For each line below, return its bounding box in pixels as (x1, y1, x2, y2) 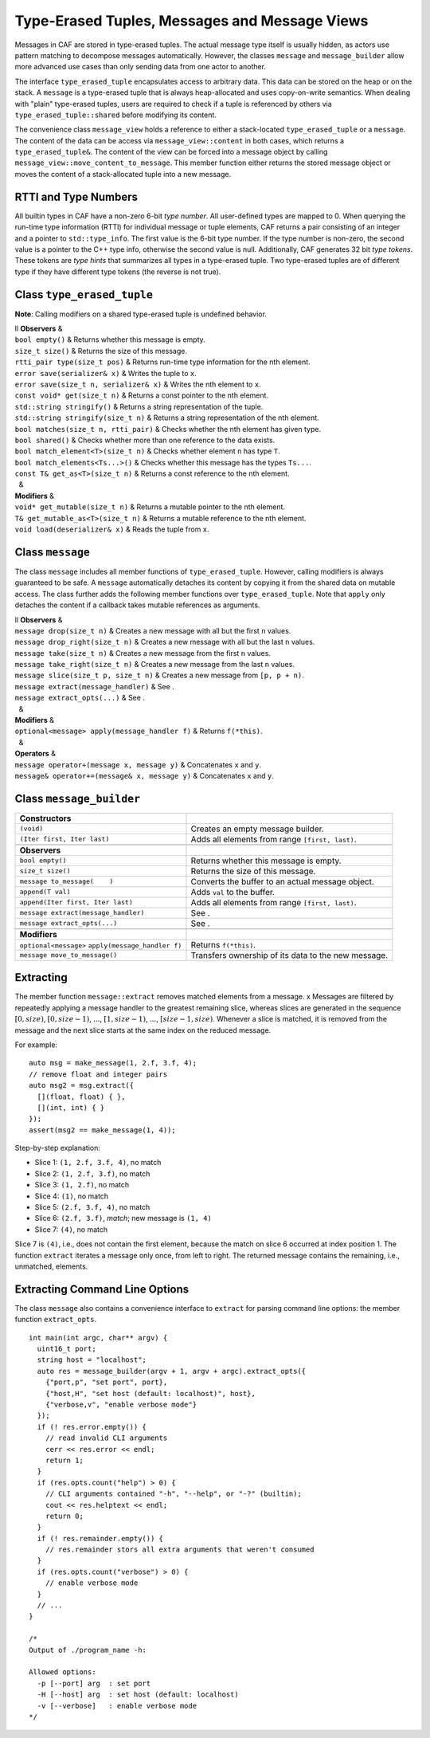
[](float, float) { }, (37, 1092, 126, 1101)
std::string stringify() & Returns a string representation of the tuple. (14, 402, 264, 411)
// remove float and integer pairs (29, 1069, 168, 1079)
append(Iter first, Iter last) (19, 898, 133, 907)
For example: (14, 1040, 58, 1049)
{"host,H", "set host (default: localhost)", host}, (45, 1389, 256, 1398)
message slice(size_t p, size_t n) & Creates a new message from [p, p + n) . (14, 670, 304, 681)
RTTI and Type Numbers (14, 190, 139, 203)
